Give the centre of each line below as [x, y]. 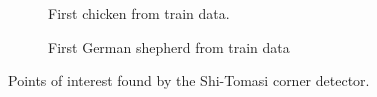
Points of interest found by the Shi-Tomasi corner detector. [189, 80]
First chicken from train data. [139, 13]
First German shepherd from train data [169, 46]
